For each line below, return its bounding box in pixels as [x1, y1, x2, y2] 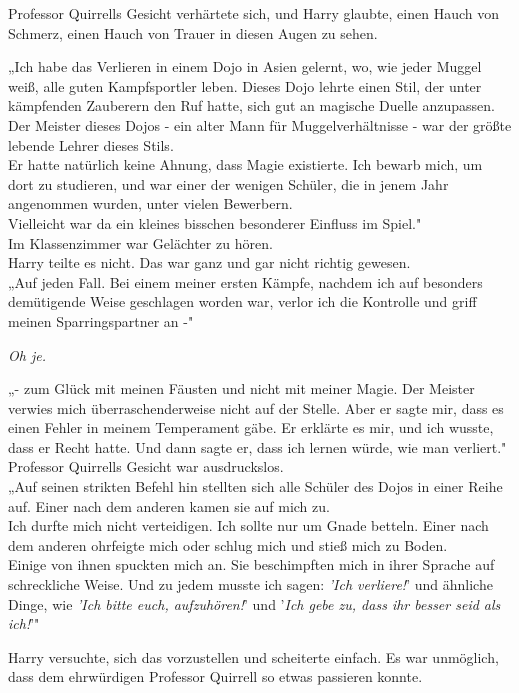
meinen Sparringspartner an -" [8, 310, 194, 331]
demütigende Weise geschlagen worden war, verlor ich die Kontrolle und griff [8, 291, 477, 312]
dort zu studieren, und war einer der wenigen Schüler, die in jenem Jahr [8, 173, 449, 194]
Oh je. [8, 344, 46, 365]
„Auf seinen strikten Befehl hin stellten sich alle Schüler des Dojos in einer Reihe [8, 476, 503, 497]
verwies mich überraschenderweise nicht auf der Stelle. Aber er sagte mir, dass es [8, 397, 504, 418]
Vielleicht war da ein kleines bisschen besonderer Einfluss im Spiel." [8, 212, 422, 233]
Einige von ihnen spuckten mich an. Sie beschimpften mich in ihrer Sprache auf [8, 554, 495, 575]
